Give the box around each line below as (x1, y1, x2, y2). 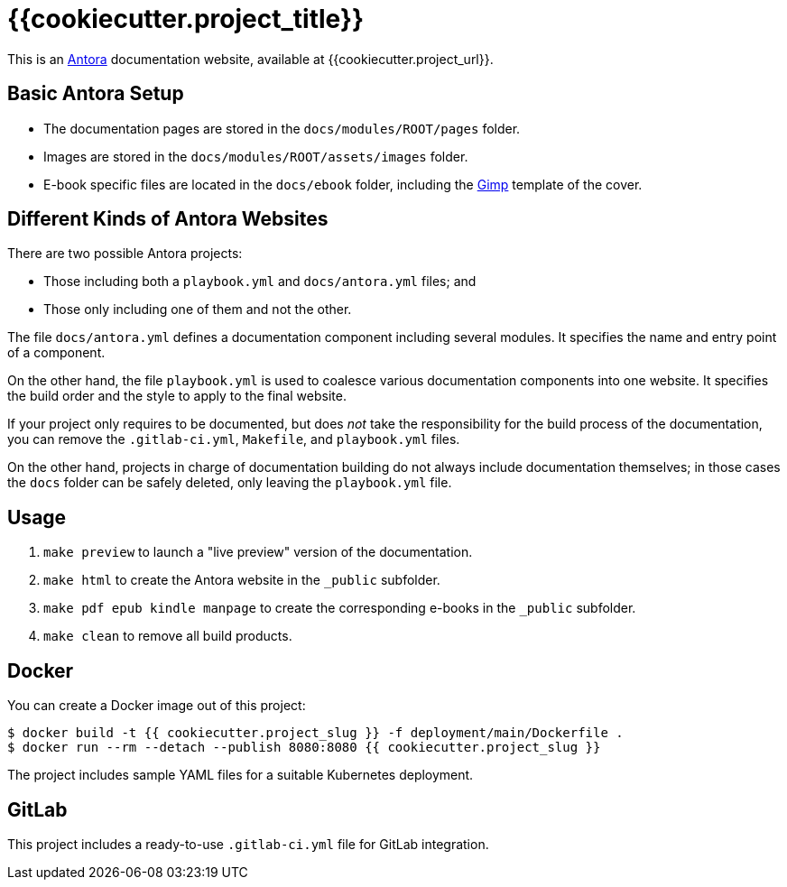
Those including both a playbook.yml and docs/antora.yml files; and (43, 273, 477, 290)
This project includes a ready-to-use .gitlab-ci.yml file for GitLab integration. (7, 836, 489, 852)
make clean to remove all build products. (43, 628, 292, 644)
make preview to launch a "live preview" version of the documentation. (43, 544, 473, 560)
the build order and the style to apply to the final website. (7, 388, 347, 404)
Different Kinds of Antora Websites (7, 208, 329, 231)
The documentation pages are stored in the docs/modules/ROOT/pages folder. (43, 120, 521, 136)
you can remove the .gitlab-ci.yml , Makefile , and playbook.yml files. (7, 431, 460, 448)
